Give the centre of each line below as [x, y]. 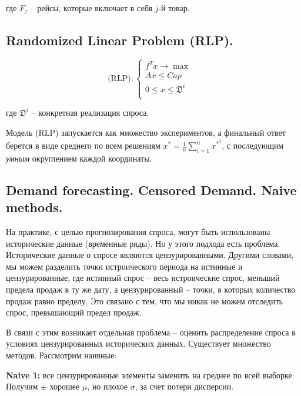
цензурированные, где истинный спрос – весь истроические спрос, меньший [143, 278]
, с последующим [253, 145]
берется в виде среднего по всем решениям [83, 145]
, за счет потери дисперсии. [184, 386]
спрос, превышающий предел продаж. [74, 312]
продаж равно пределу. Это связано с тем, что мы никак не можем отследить [144, 301]
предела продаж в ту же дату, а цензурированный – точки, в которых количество [151, 289]
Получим [22, 386]
